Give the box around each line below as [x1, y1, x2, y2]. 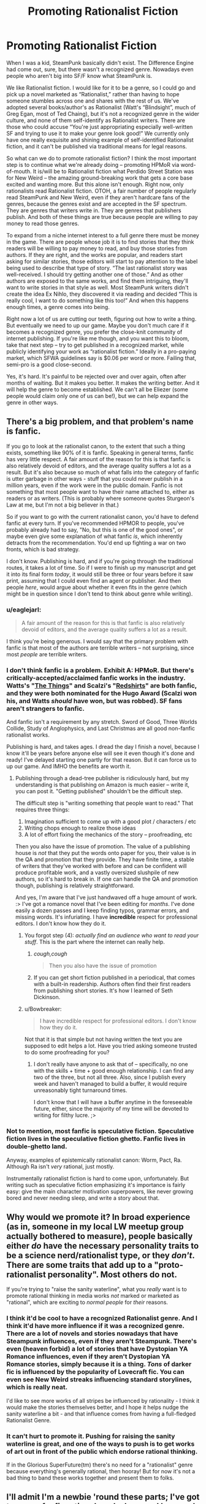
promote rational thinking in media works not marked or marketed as [6, 1292, 180, 1300]
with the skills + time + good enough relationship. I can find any [33, 1067, 194, 1075]
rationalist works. [6, 731, 50, 739]
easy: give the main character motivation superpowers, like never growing [6, 1187, 194, 1195]
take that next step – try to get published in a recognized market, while [6, 341, 185, 348]
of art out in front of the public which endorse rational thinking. [6, 1447, 198, 1456]
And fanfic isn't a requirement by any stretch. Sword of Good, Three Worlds [6, 718, 197, 726]
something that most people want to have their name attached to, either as [6, 488, 195, 495]
